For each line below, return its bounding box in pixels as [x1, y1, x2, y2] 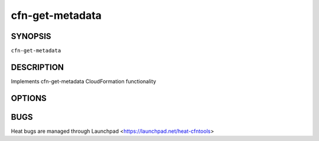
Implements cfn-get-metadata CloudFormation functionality [11, 77, 157, 85]
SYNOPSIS [11, 31, 51, 41]
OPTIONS [11, 93, 47, 103]
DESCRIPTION [11, 62, 64, 72]
